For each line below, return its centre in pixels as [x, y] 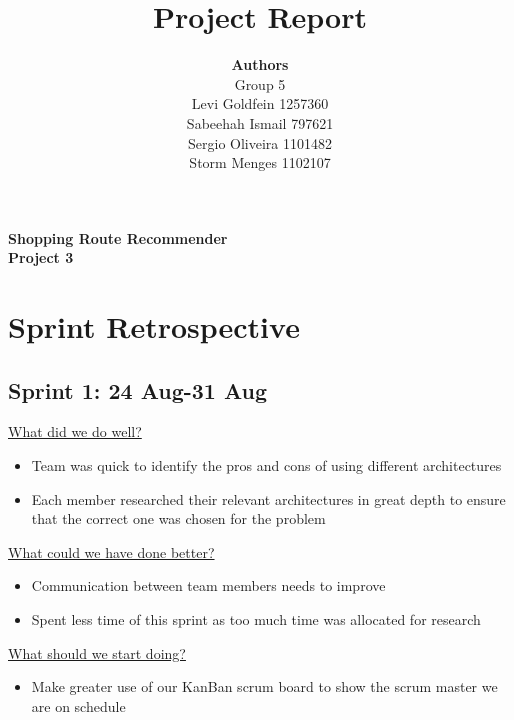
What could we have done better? [111, 551]
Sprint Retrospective [154, 326]
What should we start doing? [97, 652]
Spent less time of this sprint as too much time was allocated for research [256, 619]
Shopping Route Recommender [118, 237]
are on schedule [78, 705]
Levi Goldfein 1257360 [260, 103]
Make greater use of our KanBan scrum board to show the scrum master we [264, 686]
